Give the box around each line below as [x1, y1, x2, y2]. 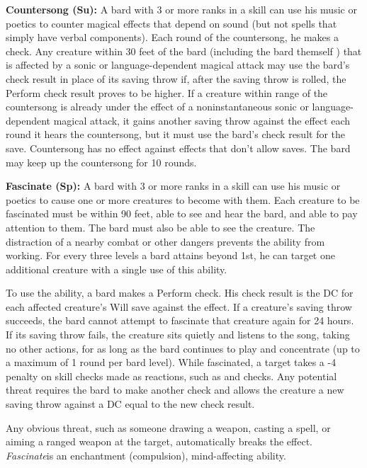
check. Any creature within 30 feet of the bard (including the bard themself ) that [6, 43, 362, 58]
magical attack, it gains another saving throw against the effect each [53, 113, 350, 127]
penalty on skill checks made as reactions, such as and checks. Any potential [6, 368, 337, 383]
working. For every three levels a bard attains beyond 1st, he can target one [6, 248, 335, 263]
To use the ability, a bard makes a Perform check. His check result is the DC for [6, 285, 354, 300]
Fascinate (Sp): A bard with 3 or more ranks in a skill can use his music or [6, 178, 341, 193]
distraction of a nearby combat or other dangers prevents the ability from [6, 234, 325, 249]
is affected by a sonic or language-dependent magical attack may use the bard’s [6, 57, 350, 72]
